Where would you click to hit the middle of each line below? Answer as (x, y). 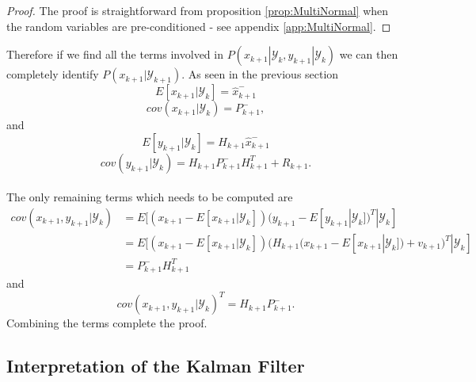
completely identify (53, 74)
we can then (369, 54)
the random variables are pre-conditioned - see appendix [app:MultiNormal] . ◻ (199, 26)
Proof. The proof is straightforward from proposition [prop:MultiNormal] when (198, 10)
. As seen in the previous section (260, 74)
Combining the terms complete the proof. (107, 323)
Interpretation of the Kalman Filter (156, 366)
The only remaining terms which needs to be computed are (150, 197)
